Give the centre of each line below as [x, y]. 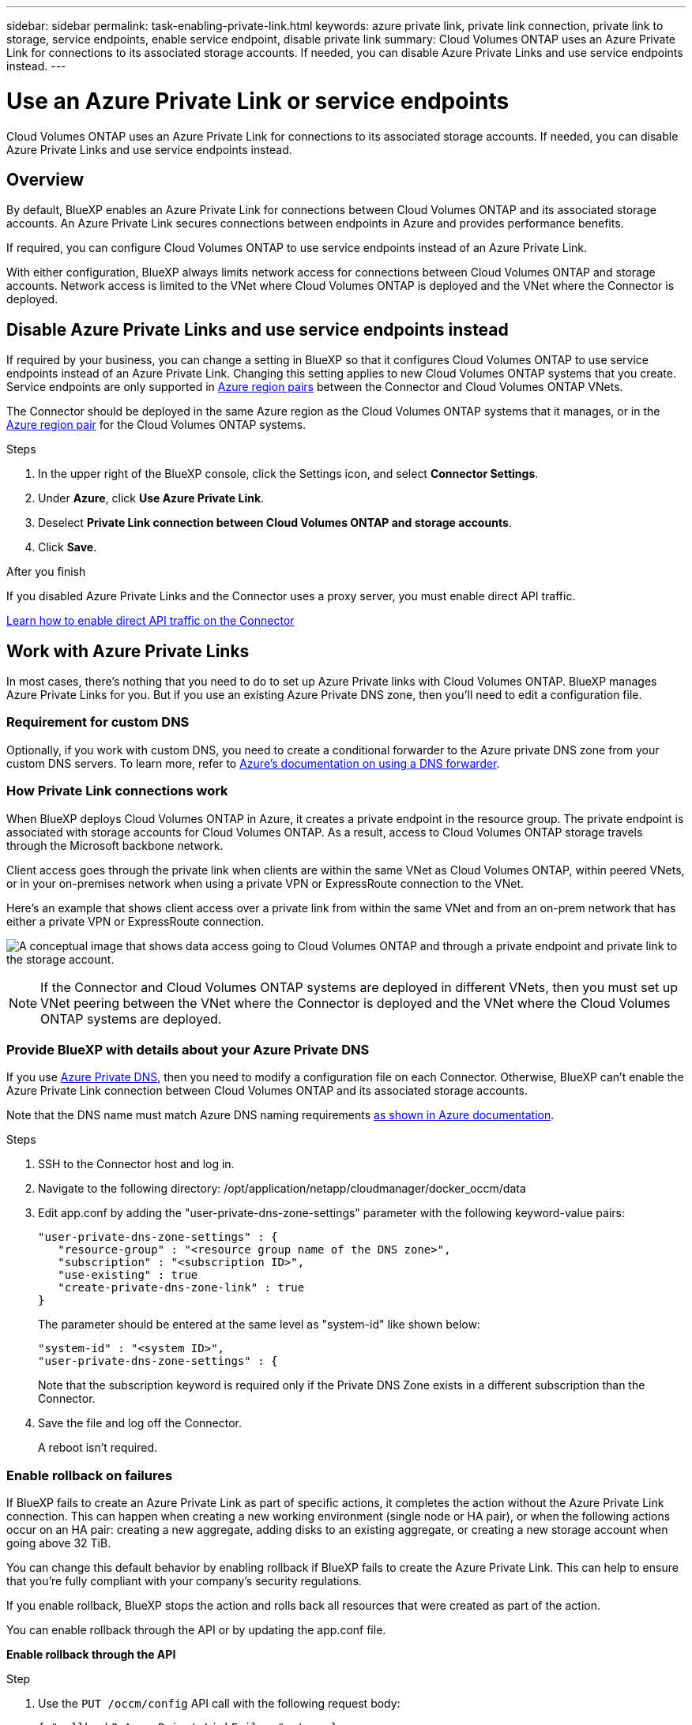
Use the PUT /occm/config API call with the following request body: [219, 1704]
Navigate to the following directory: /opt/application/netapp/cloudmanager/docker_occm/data [282, 1189]
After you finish [46, 572]
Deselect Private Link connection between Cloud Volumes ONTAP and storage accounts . [275, 523]
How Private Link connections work [117, 791]
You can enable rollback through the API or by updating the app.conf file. [196, 1630]
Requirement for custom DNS [98, 722]
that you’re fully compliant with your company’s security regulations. [184, 1581]
